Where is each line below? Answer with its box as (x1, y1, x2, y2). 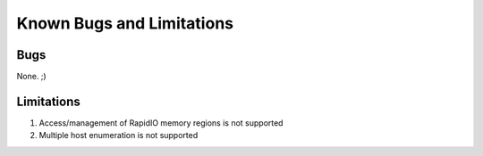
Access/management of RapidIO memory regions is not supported (38, 117, 284, 128)
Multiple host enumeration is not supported (38, 130, 199, 141)
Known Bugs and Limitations (16, 13, 234, 33)
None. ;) (16, 71, 47, 82)
